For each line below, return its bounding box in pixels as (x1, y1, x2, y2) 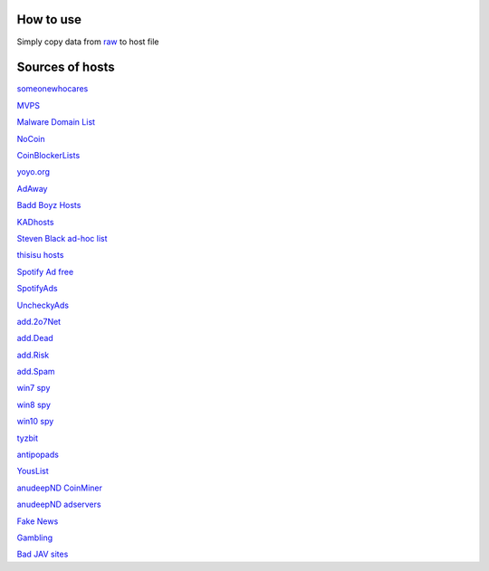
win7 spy (16, 383, 51, 394)
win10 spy (16, 416, 54, 427)
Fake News (16, 516, 59, 527)
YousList (16, 466, 49, 477)
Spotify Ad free (16, 266, 74, 277)
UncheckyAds (16, 300, 70, 310)
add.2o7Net (16, 316, 62, 327)
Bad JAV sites (16, 548, 69, 560)
